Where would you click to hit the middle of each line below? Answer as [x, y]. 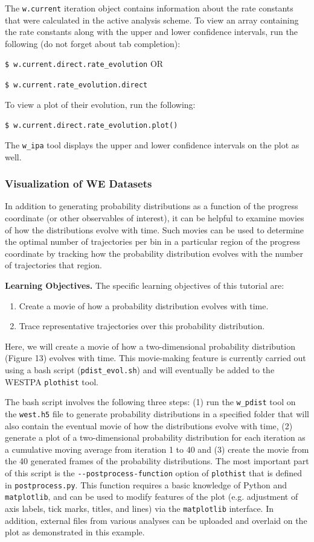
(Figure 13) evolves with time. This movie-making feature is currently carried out [155, 358]
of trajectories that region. [53, 265]
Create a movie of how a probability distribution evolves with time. [144, 305]
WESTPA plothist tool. [52, 381]
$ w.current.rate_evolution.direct [76, 85]
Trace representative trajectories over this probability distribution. [142, 326]
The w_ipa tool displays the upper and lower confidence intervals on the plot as [152, 145]
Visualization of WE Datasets [78, 184]
